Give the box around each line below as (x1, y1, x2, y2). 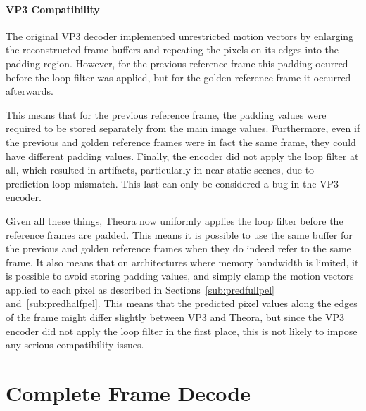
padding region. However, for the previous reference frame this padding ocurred (6, 56, 348, 70)
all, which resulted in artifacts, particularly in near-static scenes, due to (6, 162, 315, 177)
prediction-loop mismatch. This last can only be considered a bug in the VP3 (6, 176, 339, 190)
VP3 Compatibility (6, 1, 100, 16)
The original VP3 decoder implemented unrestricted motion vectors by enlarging (6, 28, 354, 43)
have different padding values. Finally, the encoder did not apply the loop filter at (6, 148, 359, 163)
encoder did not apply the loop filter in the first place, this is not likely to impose (6, 323, 358, 338)
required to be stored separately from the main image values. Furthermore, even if (6, 121, 360, 136)
